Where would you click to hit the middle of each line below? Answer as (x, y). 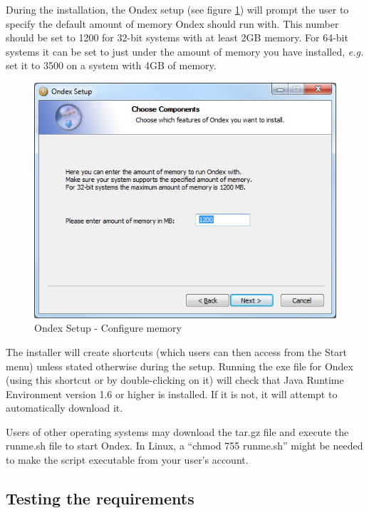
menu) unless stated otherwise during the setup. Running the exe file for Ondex (180, 366)
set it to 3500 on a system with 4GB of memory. (111, 65)
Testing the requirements (100, 498)
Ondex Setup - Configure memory (108, 328)
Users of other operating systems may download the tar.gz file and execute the (177, 431)
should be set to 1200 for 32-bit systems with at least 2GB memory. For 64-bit (177, 37)
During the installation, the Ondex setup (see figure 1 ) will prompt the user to (177, 9)
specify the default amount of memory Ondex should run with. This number (172, 23)
